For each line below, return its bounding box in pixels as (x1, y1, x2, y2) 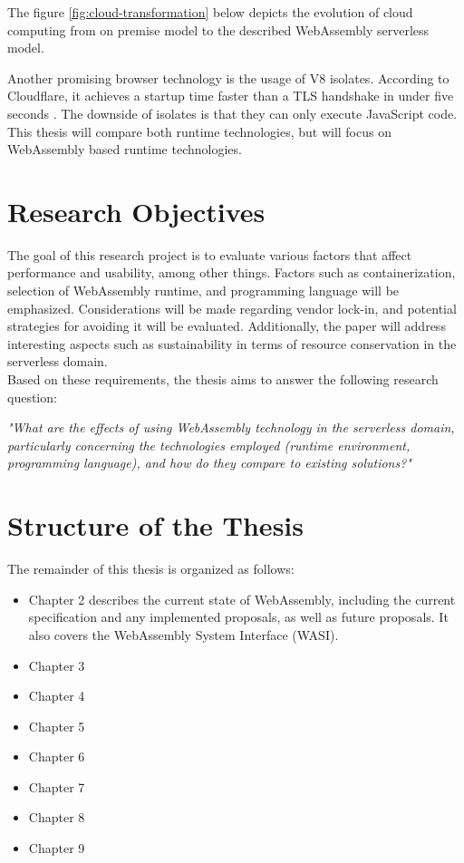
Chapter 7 (28, 777, 85, 796)
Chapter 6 (28, 747, 85, 766)
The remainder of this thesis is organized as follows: (7, 559, 295, 578)
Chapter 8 (28, 808, 85, 827)
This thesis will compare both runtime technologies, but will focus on (7, 121, 391, 141)
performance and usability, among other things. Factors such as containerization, (7, 263, 456, 282)
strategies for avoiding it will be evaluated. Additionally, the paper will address (7, 316, 446, 335)
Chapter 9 (28, 839, 85, 858)
